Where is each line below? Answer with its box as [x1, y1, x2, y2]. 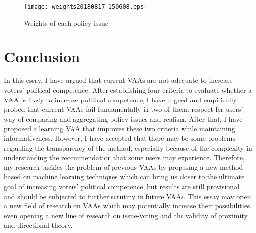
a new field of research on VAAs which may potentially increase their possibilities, [4, 200, 252, 211]
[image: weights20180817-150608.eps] [24, 3, 147, 10]
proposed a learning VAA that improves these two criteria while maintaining [4, 123, 235, 133]
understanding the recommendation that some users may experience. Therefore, [4, 152, 245, 163]
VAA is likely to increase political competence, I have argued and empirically [4, 94, 237, 104]
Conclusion [4, 46, 80, 67]
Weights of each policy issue [24, 17, 108, 28]
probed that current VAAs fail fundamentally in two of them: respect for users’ [4, 104, 243, 114]
